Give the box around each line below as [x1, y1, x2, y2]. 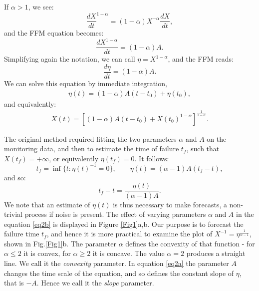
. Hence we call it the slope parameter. [36, 277, 154, 288]
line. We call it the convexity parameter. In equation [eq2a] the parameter [4, 258, 229, 268]
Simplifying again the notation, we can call [4, 54, 135, 64]
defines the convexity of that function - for [125, 238, 255, 248]
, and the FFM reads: [168, 54, 234, 64]
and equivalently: [4, 98, 56, 109]
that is [4, 277, 24, 288]
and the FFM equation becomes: [4, 28, 104, 38]
